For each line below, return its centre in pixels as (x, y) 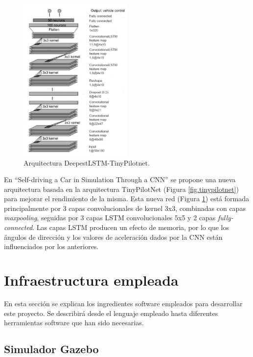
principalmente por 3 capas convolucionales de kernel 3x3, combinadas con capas (125, 208)
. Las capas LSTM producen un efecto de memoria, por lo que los (131, 227)
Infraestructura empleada (91, 280)
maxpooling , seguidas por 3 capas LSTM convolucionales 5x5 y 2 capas (110, 218)
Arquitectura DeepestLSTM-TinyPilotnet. (87, 163)
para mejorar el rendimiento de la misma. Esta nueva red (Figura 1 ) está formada (126, 199)
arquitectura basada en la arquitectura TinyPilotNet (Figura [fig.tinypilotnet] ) (121, 189)
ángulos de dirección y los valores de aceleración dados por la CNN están (113, 237)
